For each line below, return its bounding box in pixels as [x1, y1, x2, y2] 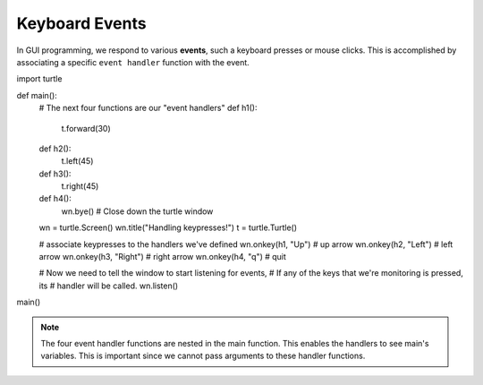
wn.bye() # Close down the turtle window [61, 206, 214, 217]
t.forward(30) [61, 123, 111, 133]
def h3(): [38, 168, 72, 179]
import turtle [16, 73, 63, 84]
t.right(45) [61, 181, 99, 192]
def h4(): [38, 193, 72, 204]
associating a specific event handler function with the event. [16, 56, 250, 67]
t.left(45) [61, 156, 94, 167]
